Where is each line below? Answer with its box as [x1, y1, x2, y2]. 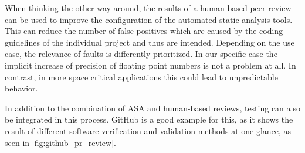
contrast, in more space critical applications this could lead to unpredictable [5, 70, 278, 83]
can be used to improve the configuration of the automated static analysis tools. [5, 13, 293, 25]
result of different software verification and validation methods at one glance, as [5, 124, 292, 137]
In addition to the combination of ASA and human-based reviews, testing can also [5, 101, 300, 114]
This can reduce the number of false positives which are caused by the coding [5, 25, 283, 37]
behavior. [5, 82, 38, 94]
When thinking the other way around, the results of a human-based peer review [5, 2, 292, 13]
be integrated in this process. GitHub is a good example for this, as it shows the [5, 113, 293, 125]
